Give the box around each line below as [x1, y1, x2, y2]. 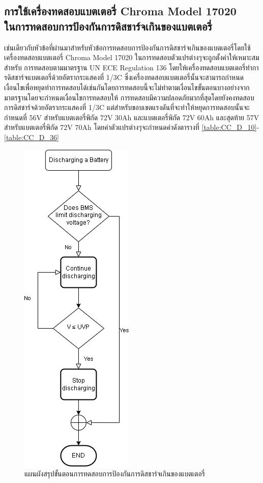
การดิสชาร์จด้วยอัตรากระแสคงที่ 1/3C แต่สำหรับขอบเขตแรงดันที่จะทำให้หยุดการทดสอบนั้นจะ [4, 102, 250, 113]
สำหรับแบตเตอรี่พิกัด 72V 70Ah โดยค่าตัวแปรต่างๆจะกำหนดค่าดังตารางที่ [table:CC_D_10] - [4, 122, 259, 132]
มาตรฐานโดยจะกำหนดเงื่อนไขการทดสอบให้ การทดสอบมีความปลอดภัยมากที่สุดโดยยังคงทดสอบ [4, 92, 254, 102]
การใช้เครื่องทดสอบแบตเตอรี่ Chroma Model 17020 [4, 3, 237, 19]
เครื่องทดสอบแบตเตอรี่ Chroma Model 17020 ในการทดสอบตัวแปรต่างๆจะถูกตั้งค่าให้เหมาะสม [4, 52, 259, 63]
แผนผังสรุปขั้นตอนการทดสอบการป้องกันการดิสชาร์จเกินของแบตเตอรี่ [24, 468, 205, 479]
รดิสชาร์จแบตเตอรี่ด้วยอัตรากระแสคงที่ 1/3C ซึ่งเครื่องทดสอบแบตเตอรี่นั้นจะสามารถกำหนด [4, 72, 244, 83]
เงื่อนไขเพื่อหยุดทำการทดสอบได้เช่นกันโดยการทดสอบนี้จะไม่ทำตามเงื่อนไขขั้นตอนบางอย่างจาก [4, 82, 250, 92]
